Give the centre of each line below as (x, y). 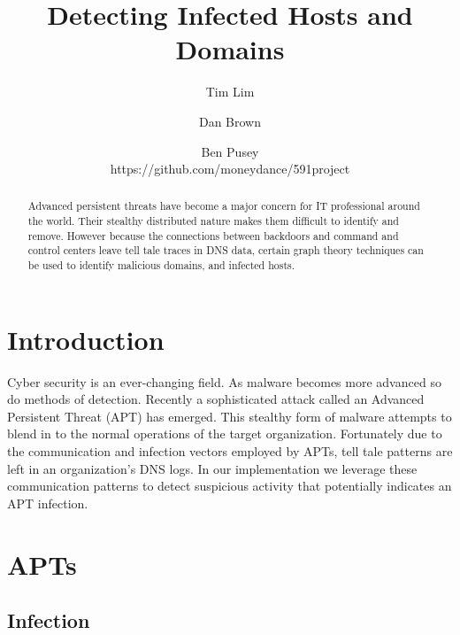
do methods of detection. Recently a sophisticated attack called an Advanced (216, 399)
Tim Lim (230, 92)
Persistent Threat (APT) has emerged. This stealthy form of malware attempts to (230, 416)
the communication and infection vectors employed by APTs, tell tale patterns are (230, 451)
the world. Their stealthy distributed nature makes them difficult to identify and (213, 221)
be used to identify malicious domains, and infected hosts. (161, 265)
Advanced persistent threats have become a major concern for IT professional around (224, 206)
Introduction (86, 339)
